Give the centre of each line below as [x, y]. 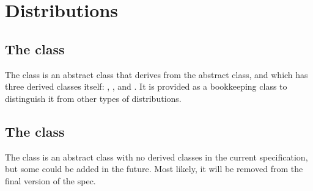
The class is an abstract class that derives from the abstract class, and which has [156, 74]
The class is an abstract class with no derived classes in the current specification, [156, 157]
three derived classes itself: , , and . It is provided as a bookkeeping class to [146, 86]
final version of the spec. [50, 180]
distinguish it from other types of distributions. [93, 98]
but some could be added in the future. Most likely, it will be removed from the [154, 169]
